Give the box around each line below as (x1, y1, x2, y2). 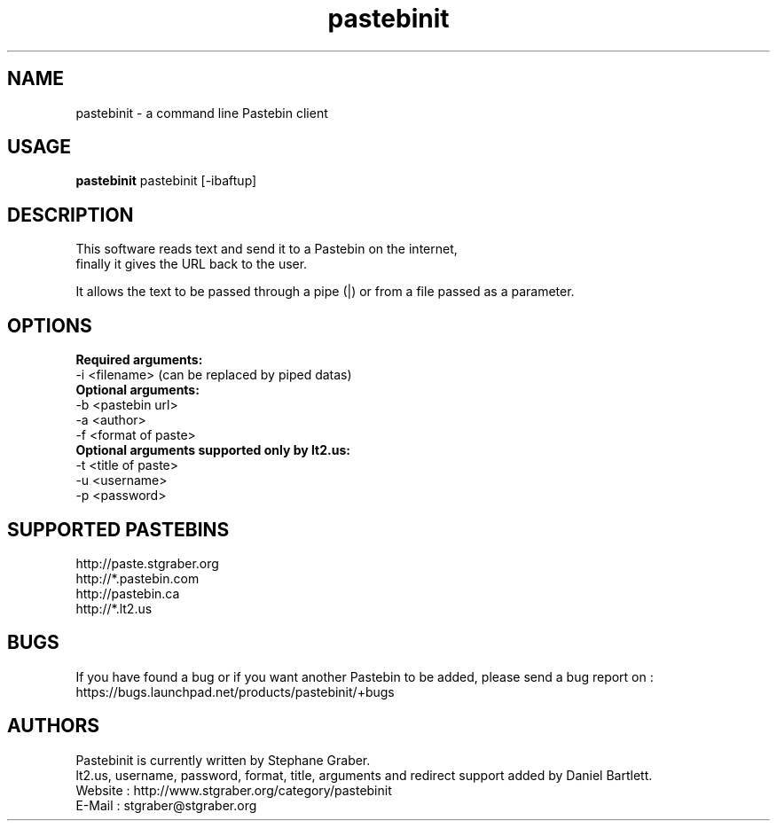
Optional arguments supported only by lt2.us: (75, 442, 350, 458)
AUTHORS (7, 715, 100, 738)
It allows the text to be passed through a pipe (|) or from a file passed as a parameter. (75, 284, 575, 300)
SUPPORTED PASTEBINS (7, 518, 230, 541)
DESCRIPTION (7, 203, 134, 226)
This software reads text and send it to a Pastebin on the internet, (75, 241, 458, 257)
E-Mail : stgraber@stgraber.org (75, 797, 257, 813)
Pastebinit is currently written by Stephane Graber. (75, 752, 371, 768)
